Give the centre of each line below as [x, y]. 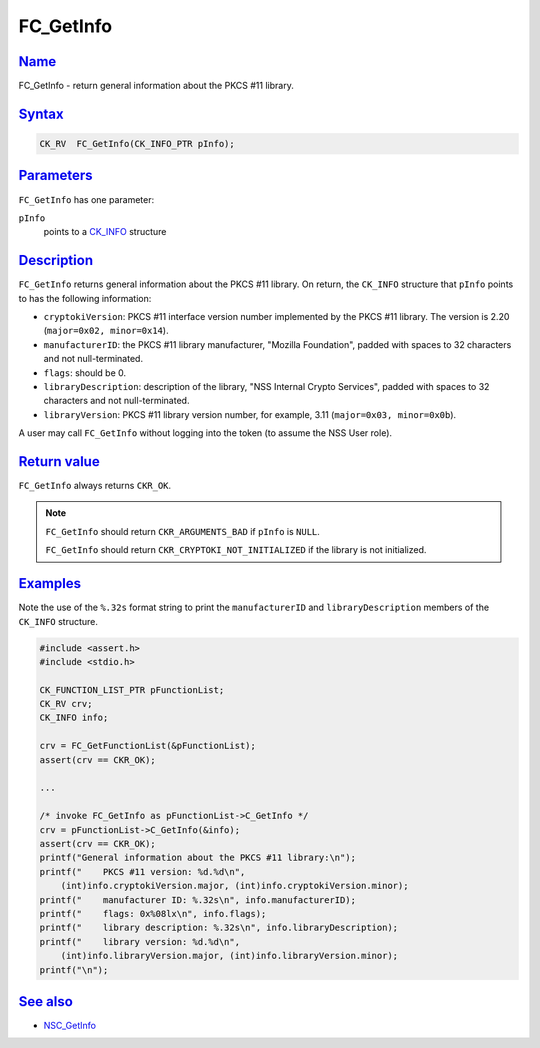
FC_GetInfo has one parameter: [86, 199]
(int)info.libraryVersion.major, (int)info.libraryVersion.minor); [229, 956]
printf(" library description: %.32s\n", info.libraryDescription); [219, 928]
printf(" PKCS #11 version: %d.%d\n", [142, 871]
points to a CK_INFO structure [105, 232]
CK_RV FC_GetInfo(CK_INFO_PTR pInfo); [137, 144]
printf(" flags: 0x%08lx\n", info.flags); [153, 913]
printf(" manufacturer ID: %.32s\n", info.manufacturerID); [198, 899]
